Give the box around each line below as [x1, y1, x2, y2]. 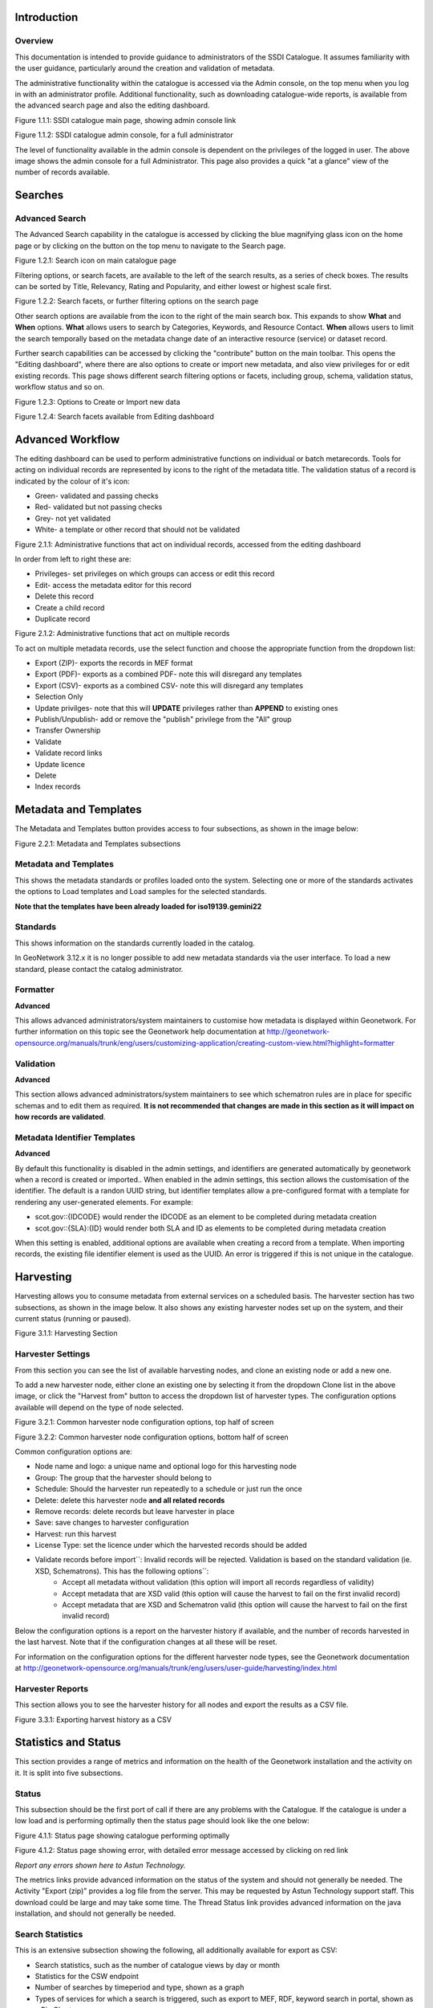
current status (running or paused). [14, 1314, 132, 1324]
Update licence [34, 759, 86, 769]
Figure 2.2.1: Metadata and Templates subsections [14, 839, 181, 848]
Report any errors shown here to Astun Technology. [14, 1860, 186, 1870]
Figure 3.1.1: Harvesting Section [14, 1328, 118, 1338]
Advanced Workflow [14, 432, 120, 446]
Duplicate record [34, 614, 91, 623]
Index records [34, 782, 81, 791]
